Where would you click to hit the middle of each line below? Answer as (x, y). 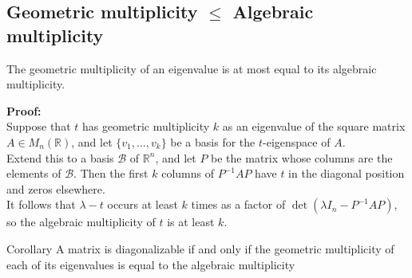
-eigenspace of (297, 141)
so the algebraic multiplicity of (81, 222)
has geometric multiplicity (146, 126)
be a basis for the (213, 141)
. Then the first (111, 173)
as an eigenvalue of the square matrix (314, 126)
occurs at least (143, 204)
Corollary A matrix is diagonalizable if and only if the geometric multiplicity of (200, 248)
